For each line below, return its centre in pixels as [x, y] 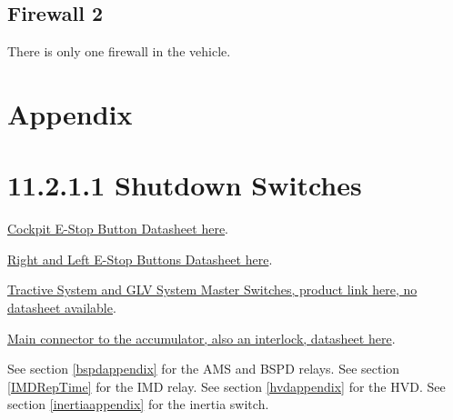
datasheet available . [62, 308]
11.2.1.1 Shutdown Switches [185, 185]
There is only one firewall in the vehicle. [119, 51]
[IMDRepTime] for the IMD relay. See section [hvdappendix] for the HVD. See [226, 386]
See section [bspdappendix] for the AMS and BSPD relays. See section [204, 369]
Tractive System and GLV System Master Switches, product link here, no [212, 290]
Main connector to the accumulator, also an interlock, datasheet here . [201, 338]
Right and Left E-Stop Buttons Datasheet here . [140, 259]
